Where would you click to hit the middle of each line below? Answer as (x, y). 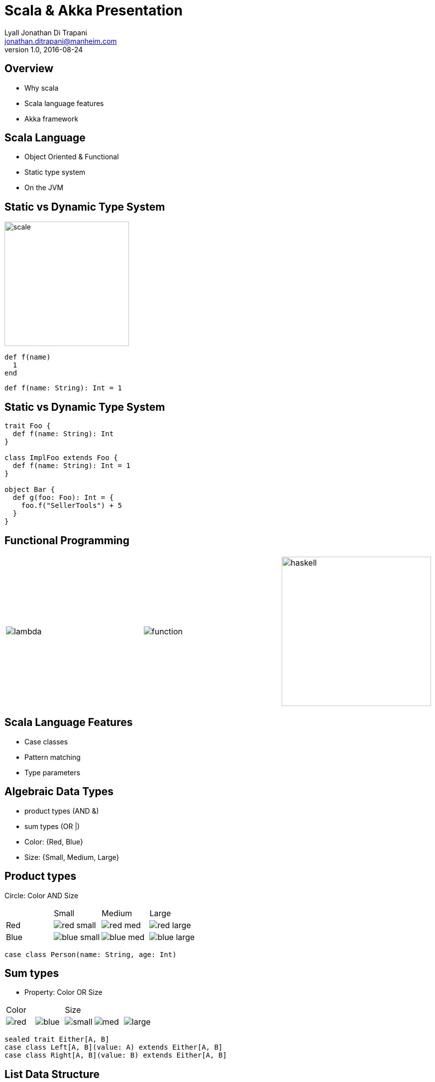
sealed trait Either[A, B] (57, 1039)
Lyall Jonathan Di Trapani (46, 32)
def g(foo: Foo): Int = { (63, 498)
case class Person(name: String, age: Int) (91, 954)
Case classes (46, 741)
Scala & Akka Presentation (94, 10)
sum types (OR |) (52, 826)
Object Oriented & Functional (72, 157)
